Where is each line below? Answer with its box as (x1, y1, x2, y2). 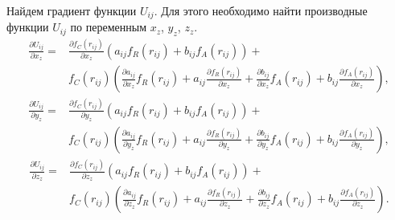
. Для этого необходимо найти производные (154, 2, 368, 18)
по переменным (70, 18, 146, 35)
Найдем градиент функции (6, 2, 137, 18)
